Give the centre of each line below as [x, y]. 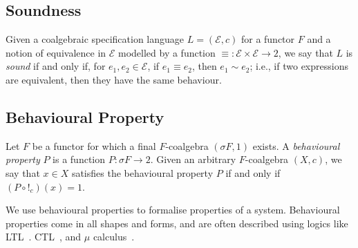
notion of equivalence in [56, 52]
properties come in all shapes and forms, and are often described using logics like [177, 223]
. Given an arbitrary [193, 159]
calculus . [114, 237]
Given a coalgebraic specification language [95, 39]
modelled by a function [167, 52]
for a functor [268, 39]
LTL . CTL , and [44, 237]
